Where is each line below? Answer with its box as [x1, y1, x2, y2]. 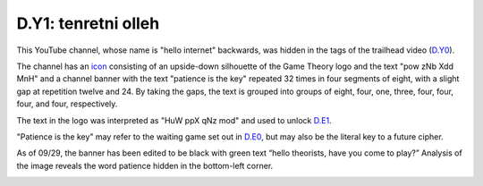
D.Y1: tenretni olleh [16, 13, 160, 33]
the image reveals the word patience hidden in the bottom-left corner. [16, 160, 274, 171]
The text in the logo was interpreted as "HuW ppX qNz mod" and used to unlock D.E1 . [16, 114, 332, 125]
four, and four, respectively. [16, 98, 118, 109]
